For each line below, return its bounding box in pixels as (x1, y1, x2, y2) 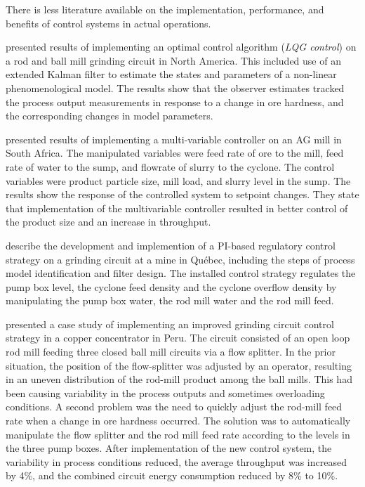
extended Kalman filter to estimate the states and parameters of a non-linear (6, 67, 337, 82)
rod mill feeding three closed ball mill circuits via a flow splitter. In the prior (6, 344, 336, 359)
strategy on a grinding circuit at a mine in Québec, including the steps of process (6, 252, 355, 266)
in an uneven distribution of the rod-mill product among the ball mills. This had (6, 372, 352, 387)
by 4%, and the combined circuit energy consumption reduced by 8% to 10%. (6, 468, 338, 483)
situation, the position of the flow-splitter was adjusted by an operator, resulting (6, 358, 352, 372)
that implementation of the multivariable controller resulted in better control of (6, 200, 348, 215)
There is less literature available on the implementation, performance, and (6, 2, 324, 16)
